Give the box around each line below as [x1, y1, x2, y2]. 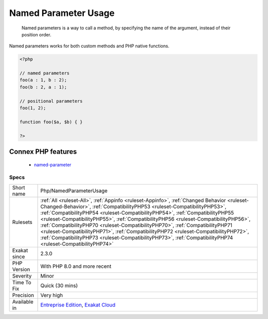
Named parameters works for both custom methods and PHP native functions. [9, 43, 170, 49]
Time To [12, 279, 32, 286]
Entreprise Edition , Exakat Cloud [40, 301, 116, 308]
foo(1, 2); [19, 105, 46, 111]
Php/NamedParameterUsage [40, 187, 108, 194]
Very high [40, 292, 63, 299]
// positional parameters [19, 98, 83, 104]
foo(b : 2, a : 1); [19, 84, 67, 90]
